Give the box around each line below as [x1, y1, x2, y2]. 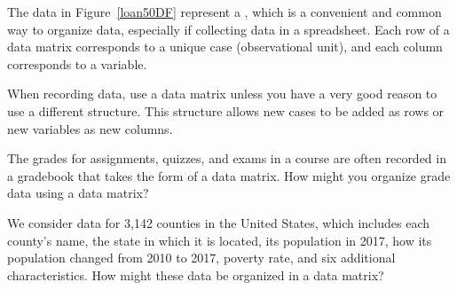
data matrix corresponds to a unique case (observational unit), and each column [7, 37, 443, 56]
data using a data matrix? [7, 184, 149, 202]
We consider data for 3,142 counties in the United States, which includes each [7, 213, 429, 231]
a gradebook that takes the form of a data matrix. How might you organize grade [7, 166, 451, 184]
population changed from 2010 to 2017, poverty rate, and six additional [7, 248, 396, 267]
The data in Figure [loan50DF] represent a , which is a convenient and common [7, 3, 442, 20]
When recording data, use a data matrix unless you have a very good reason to [7, 84, 437, 103]
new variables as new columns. [7, 119, 173, 137]
